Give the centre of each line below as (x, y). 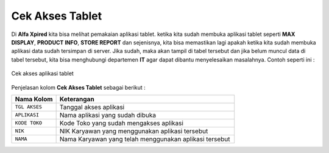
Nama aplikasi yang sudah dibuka (108, 115)
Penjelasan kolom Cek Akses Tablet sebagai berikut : (78, 87)
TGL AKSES (29, 107)
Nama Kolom (34, 99)
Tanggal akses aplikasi (92, 107)
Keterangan (77, 99)
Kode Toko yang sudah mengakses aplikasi (122, 123)
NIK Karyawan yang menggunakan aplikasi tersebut (134, 131)
